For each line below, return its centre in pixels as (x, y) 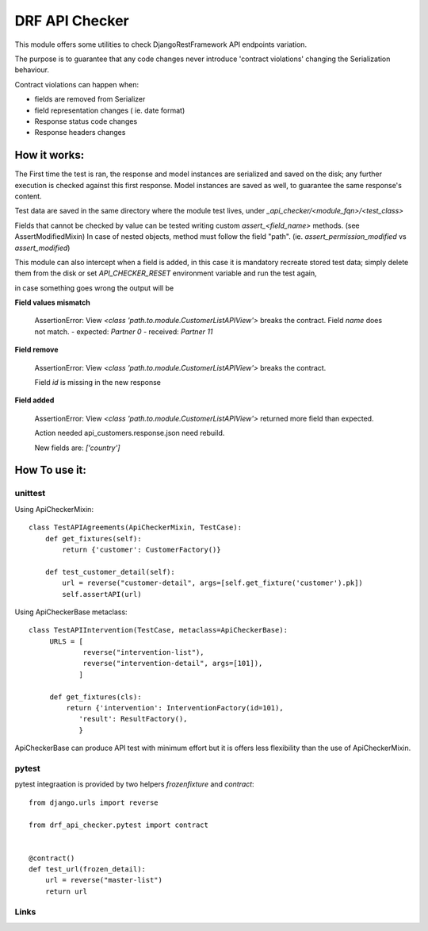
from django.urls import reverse (94, 802)
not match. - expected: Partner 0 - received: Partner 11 (124, 331)
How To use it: (51, 470)
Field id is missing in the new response (98, 383)
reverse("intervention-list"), (144, 652)
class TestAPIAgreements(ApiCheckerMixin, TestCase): (135, 527)
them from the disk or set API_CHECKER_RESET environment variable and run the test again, (166, 273)
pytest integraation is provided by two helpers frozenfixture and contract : (134, 784)
